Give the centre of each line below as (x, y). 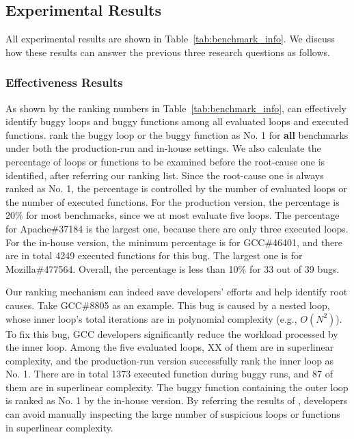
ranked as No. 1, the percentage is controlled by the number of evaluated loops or (176, 188)
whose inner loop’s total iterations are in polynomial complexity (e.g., (151, 318)
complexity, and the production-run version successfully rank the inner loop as (170, 360)
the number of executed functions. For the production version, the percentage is (173, 201)
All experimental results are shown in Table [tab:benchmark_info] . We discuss (170, 39)
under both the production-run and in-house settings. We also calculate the (163, 148)
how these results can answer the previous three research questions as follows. (168, 52)
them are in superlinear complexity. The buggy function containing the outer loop (177, 387)
